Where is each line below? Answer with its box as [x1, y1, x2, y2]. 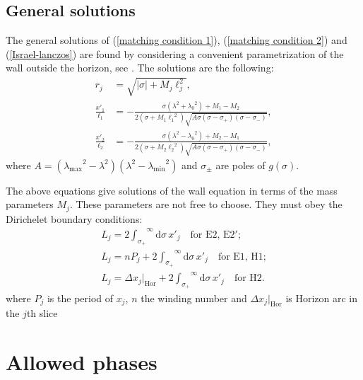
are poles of [215, 157, 266, 172]
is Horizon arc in [285, 290, 358, 305]
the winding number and [141, 290, 247, 305]
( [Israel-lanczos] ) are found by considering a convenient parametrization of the [6, 46, 344, 61]
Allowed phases [6, 347, 157, 376]
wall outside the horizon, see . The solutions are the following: [6, 60, 274, 75]
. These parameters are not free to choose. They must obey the [69, 197, 343, 212]
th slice [26, 306, 58, 321]
